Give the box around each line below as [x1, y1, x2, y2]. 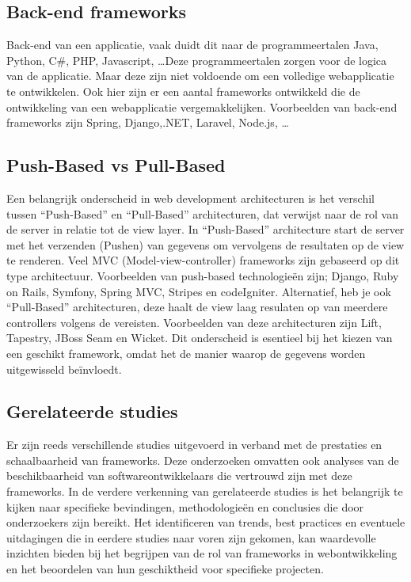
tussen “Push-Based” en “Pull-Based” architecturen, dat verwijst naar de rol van [6, 205, 398, 222]
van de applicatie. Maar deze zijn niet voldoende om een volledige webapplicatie [6, 67, 394, 84]
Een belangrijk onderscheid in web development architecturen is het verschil [6, 189, 375, 206]
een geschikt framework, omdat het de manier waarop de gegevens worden [6, 344, 366, 361]
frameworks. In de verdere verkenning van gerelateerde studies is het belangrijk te [6, 483, 403, 500]
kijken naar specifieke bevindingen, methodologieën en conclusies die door [6, 498, 364, 515]
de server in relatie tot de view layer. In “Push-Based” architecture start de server [6, 221, 405, 238]
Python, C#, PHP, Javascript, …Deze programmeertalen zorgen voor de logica [6, 51, 387, 68]
